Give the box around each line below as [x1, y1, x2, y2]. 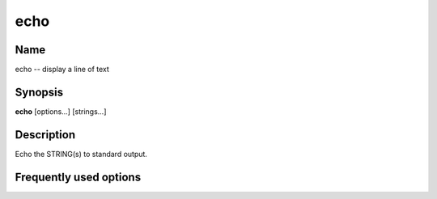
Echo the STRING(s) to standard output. [15, 149, 147, 159]
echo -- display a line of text [15, 65, 109, 74]
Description [15, 128, 76, 142]
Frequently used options [15, 170, 142, 184]
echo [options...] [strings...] [15, 106, 107, 116]
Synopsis [15, 85, 64, 99]
